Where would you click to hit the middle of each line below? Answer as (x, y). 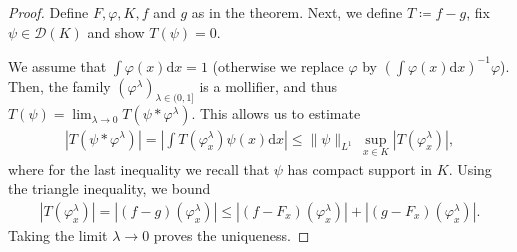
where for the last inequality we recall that (139, 168)
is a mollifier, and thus (268, 85)
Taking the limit (58, 234)
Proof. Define (48, 12)
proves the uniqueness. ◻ (231, 234)
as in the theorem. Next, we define (297, 12)
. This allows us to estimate (276, 113)
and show (116, 31)
